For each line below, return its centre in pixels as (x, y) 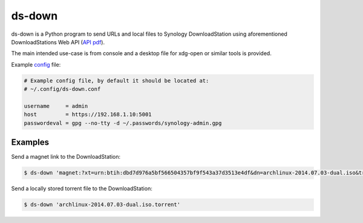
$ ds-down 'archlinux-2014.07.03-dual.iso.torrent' (102, 205)
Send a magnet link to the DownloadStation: (66, 157)
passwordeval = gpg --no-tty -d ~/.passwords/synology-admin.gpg (123, 123)
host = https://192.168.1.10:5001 (88, 115)
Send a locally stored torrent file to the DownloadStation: (82, 188)
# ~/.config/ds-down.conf (62, 89)
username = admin (56, 106)
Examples (30, 142)
